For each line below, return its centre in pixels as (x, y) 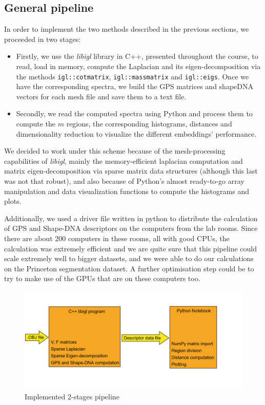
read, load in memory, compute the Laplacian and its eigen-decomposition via (138, 66)
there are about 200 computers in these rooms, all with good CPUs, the (117, 238)
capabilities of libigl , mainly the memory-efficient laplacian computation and (124, 161)
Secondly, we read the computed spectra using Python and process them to (134, 113)
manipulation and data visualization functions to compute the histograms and (127, 191)
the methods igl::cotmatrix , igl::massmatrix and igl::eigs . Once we (132, 76)
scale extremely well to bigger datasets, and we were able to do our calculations (129, 258)
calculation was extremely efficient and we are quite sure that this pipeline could (131, 248)
